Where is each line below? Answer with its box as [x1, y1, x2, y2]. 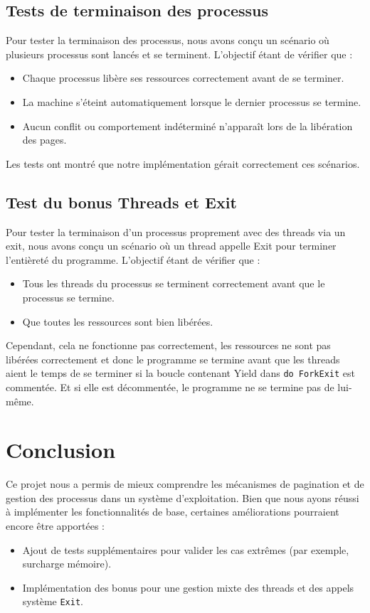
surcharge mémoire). [22, 556, 112, 571]
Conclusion [6, 435, 116, 464]
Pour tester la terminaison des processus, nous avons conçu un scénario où [6, 33, 329, 48]
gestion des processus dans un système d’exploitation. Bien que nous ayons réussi [6, 490, 359, 505]
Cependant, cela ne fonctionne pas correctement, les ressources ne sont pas [6, 338, 331, 353]
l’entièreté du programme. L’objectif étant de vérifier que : [6, 252, 260, 267]
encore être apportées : [6, 518, 105, 533]
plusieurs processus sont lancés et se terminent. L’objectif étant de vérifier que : [6, 46, 353, 61]
